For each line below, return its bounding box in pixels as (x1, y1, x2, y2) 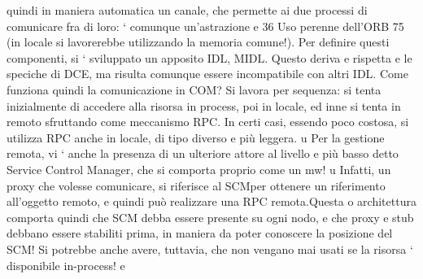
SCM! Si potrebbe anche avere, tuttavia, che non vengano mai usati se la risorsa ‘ (7, 240, 413, 257)
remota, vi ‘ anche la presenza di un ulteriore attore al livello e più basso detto (7, 145, 399, 162)
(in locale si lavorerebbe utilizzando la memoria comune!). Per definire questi (7, 33, 390, 50)
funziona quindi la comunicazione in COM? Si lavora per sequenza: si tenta (7, 81, 382, 98)
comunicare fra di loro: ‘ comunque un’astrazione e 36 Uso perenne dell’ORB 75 (7, 17, 404, 34)
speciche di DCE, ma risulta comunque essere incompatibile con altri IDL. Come (7, 65, 408, 82)
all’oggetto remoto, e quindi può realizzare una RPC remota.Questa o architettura (7, 193, 416, 210)
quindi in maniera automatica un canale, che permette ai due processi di (7, 2, 368, 18)
